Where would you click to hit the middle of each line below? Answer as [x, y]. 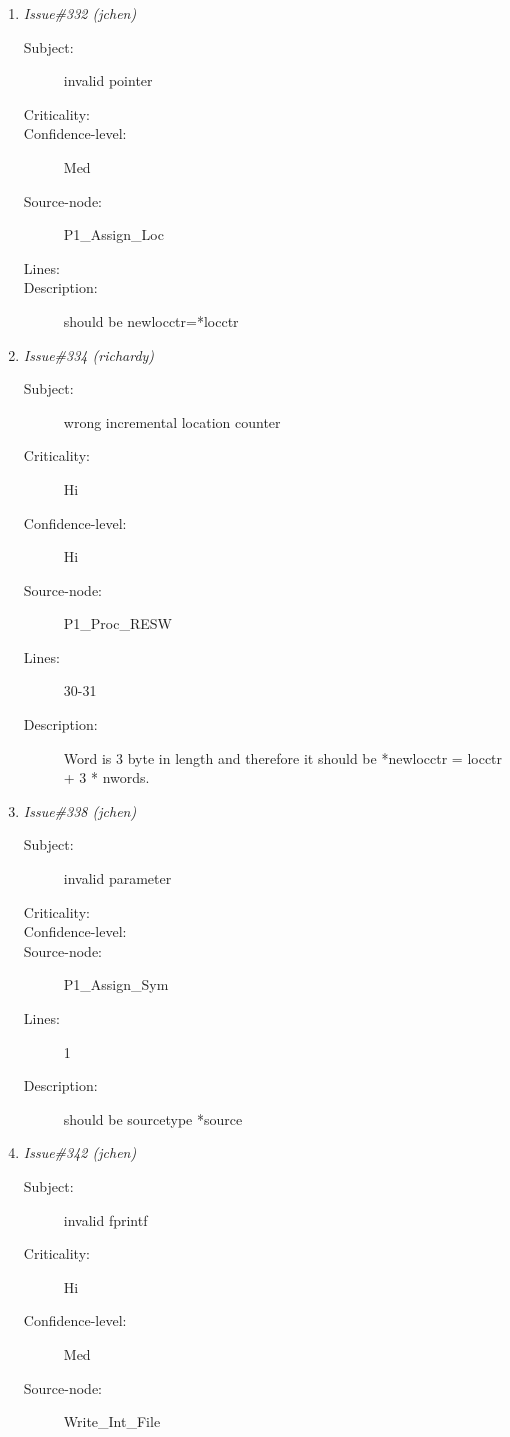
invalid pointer [108, 80]
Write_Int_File [112, 1421]
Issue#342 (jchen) [80, 1152]
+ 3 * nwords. [106, 777]
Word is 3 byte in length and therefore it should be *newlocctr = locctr [283, 757]
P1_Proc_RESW [117, 623]
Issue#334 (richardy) [89, 354]
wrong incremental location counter [172, 421]
